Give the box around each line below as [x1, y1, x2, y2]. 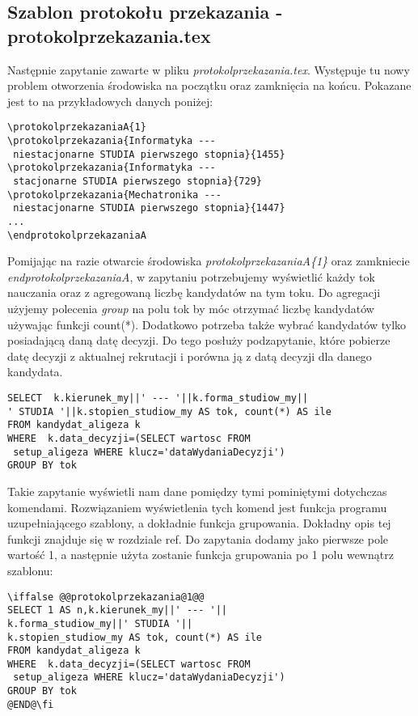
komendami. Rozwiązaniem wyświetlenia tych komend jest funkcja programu [7, 498, 387, 515]
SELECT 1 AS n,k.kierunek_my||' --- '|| [7, 604, 228, 616]
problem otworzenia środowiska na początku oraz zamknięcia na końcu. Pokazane [7, 77, 412, 94]
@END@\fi [7, 698, 54, 710]
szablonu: [7, 561, 53, 578]
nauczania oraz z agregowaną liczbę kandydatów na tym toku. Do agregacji [7, 284, 381, 301]
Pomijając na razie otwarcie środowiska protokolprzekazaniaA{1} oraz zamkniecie [7, 252, 410, 269]
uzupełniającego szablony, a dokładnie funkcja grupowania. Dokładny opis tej [7, 515, 391, 532]
